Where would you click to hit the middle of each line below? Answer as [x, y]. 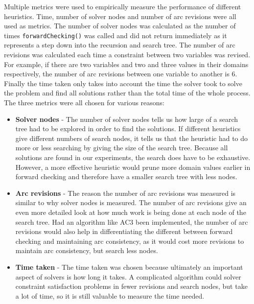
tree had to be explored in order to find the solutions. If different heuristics [128, 129]
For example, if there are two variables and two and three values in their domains [126, 64]
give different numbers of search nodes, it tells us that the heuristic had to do [132, 138]
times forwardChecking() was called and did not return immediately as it [115, 35]
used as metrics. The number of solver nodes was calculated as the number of [120, 26]
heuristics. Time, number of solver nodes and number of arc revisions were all [120, 16]
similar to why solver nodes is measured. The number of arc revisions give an [131, 202]
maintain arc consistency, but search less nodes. [87, 250]
